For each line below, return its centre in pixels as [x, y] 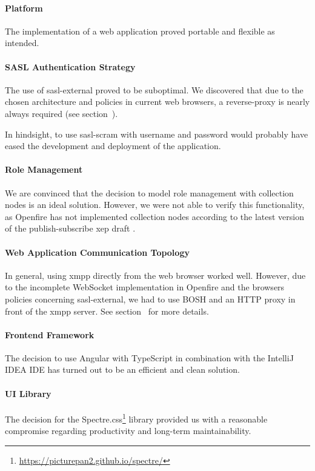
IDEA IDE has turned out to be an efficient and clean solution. [122, 369]
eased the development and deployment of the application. [113, 146]
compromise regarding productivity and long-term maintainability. [128, 431]
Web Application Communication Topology [97, 252]
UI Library [28, 393]
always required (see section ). [61, 113]
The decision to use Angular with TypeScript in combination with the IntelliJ [149, 357]
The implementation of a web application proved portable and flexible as [140, 31]
